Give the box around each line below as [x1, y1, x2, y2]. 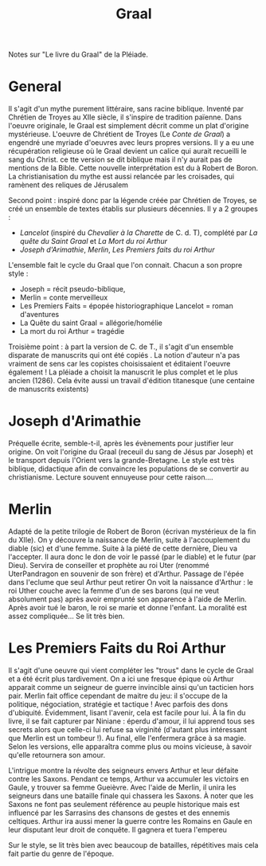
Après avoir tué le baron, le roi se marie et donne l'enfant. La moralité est [8, 603, 248, 612]
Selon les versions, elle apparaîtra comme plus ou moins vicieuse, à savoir [8, 742, 252, 751]
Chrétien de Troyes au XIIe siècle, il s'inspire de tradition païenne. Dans [8, 112, 242, 122]
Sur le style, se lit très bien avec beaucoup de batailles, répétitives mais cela [8, 840, 259, 849]
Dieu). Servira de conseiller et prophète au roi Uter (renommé [8, 561, 209, 570]
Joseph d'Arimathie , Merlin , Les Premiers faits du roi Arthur [19, 245, 215, 255]
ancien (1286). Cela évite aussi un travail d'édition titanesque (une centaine [8, 376, 255, 386]
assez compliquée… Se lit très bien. [8, 611, 125, 621]
